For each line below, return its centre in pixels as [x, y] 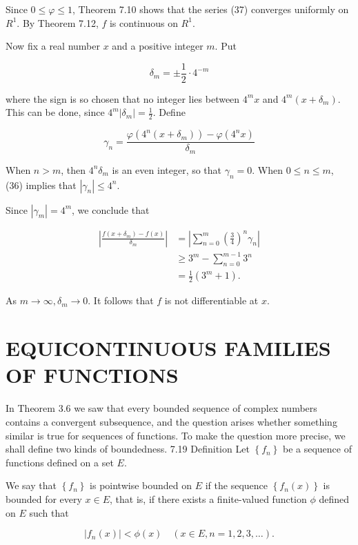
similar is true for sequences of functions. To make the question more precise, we [176, 435]
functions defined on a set [60, 462]
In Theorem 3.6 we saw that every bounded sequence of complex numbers [161, 408]
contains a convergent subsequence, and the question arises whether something [171, 421]
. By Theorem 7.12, [58, 22]
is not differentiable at [211, 300]
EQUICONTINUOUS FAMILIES [168, 348]
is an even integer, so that [167, 169]
